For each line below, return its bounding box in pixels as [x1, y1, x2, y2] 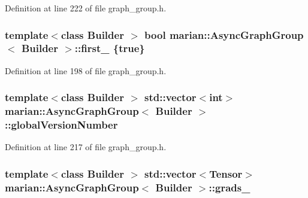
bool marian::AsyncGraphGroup [144, 27, 304, 42]
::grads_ [209, 179, 250, 194]
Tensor [209, 166, 243, 181]
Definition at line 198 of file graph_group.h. [5, 64, 167, 77]
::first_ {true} [74, 41, 145, 56]
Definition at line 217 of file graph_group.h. [5, 141, 167, 153]
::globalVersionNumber [5, 117, 118, 132]
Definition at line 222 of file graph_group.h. [5, 2, 167, 14]
